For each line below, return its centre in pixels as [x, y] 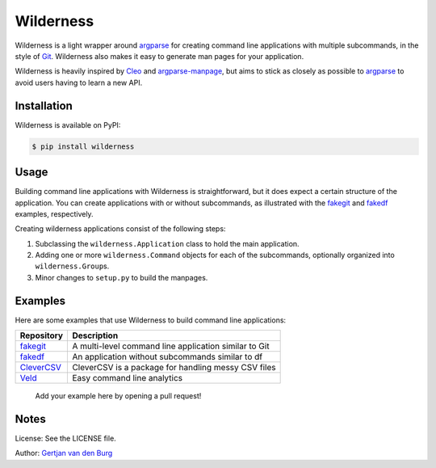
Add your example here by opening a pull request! [118, 396]
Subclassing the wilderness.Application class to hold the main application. [167, 243]
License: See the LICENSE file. [65, 438]
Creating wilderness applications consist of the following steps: [120, 229]
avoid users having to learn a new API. [79, 82]
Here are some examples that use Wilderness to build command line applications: [151, 320]
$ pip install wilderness [83, 146]
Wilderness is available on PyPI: [68, 124]
